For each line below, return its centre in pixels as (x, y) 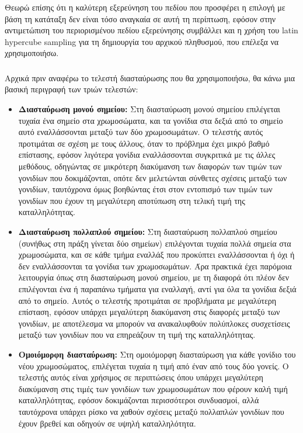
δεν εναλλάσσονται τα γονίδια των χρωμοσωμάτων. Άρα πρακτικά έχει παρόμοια (155, 266)
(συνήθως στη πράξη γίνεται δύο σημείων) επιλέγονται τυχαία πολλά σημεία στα (155, 243)
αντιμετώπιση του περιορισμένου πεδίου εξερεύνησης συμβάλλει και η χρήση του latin (151, 30)
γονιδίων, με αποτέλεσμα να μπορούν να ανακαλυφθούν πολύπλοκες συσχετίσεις (154, 323)
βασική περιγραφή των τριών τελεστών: (72, 89)
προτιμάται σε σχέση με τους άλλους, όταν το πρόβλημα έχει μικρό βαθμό (144, 143)
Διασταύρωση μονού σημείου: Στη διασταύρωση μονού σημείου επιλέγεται (149, 109)
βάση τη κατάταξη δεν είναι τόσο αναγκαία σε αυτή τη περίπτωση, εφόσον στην (140, 18)
